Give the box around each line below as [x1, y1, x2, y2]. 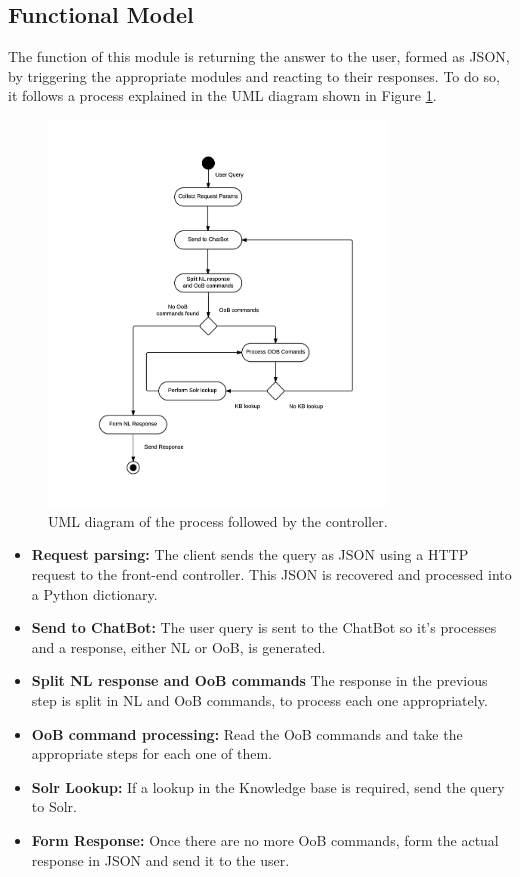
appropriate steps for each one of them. [31, 743, 273, 764]
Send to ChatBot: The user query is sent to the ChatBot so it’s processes [31, 617, 497, 638]
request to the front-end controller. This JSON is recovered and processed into [31, 563, 512, 584]
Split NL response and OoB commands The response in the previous [31, 670, 488, 691]
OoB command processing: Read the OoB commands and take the [31, 723, 463, 744]
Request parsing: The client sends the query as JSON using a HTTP [31, 544, 469, 565]
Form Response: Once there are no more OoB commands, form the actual [31, 829, 499, 850]
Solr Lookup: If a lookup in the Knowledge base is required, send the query [31, 776, 505, 797]
